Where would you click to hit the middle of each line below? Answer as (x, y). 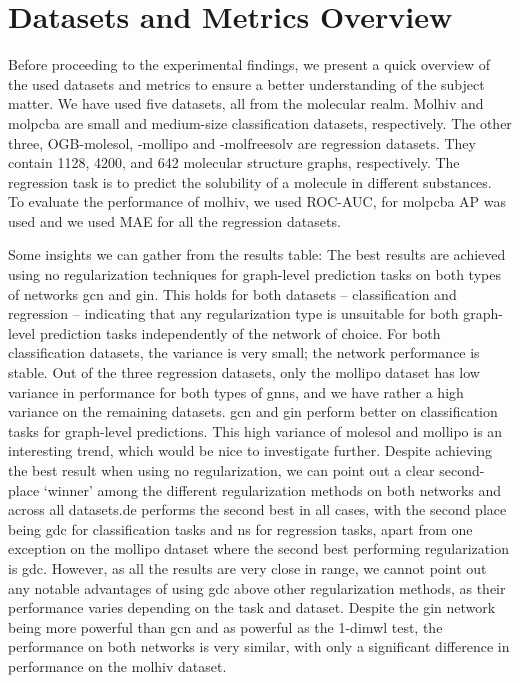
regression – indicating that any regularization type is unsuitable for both (233, 313)
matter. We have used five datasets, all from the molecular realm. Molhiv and (246, 103)
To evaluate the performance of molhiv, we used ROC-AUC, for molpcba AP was (257, 201)
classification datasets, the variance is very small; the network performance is (244, 352)
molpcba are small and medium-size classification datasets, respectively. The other (260, 122)
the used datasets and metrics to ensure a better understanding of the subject (246, 83)
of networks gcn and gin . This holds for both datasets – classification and (232, 293)
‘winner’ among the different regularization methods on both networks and (272, 489)
